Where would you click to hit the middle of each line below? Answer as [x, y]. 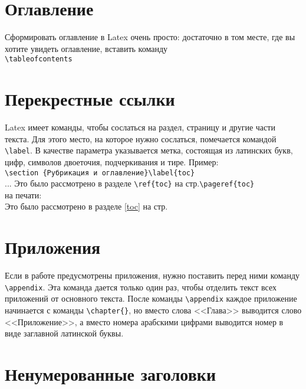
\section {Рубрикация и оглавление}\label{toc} [100, 173]
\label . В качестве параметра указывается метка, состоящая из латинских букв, [149, 150]
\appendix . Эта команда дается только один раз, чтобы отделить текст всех [141, 287]
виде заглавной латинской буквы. [64, 333]
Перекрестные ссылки [90, 99]
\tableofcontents [39, 59]
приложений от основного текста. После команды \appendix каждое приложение [151, 298]
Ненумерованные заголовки [111, 374]
